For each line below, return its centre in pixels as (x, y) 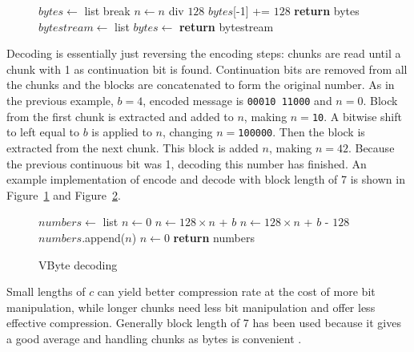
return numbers (214, 237)
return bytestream (226, 26)
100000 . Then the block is (301, 132)
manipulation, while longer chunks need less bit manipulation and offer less (191, 307)
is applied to (122, 132)
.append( (104, 237)
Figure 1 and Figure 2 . (64, 194)
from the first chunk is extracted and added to (120, 116)
